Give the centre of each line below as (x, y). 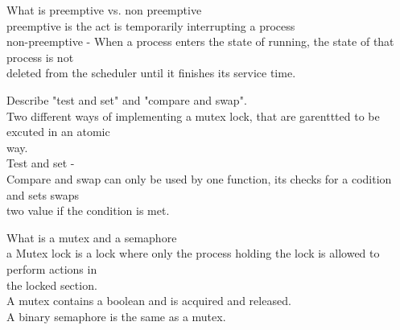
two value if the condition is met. (88, 210)
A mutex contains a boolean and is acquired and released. (149, 301)
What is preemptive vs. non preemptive (104, 10)
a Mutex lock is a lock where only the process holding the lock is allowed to (193, 253)
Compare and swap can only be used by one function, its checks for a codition (199, 178)
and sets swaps (43, 194)
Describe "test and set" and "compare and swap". (127, 99)
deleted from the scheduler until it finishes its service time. (151, 73)
